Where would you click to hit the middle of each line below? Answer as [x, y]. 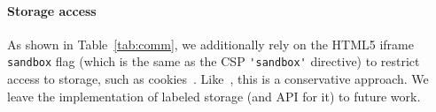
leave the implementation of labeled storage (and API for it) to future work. [214, 96]
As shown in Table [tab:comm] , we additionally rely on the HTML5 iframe [210, 44]
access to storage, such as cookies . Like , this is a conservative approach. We [218, 79]
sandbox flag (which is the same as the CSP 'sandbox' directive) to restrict [214, 61]
